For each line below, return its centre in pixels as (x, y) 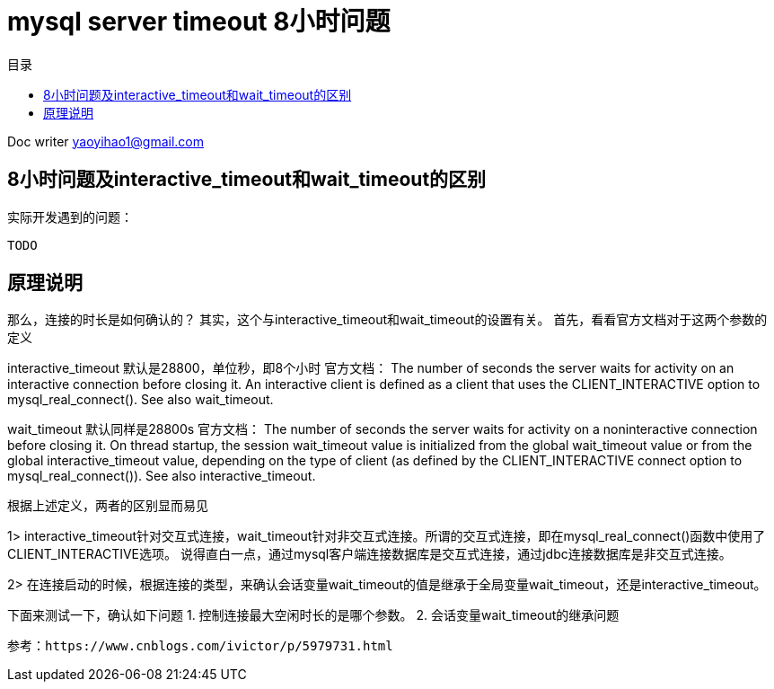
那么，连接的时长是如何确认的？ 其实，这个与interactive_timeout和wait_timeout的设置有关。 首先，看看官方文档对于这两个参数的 (387, 320)
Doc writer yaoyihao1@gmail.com (106, 141)
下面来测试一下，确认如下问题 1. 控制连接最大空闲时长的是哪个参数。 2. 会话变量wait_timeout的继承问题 (313, 615)
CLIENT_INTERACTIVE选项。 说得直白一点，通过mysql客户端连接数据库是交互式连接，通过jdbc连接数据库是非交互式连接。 (369, 554)
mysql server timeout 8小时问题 (199, 22)
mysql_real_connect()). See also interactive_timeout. (162, 476)
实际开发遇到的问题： (70, 216)
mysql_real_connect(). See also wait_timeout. (141, 400)
